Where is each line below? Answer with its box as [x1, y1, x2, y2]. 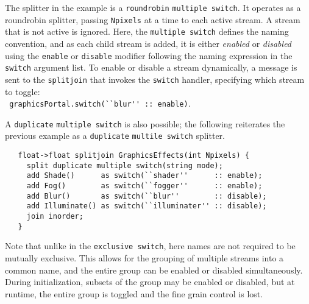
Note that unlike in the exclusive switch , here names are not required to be [5, 239, 296, 252]
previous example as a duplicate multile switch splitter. [5, 129, 225, 142]
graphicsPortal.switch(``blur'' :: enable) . [9, 97, 191, 110]
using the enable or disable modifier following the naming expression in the [5, 49, 293, 62]
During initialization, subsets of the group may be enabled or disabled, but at [5, 275, 295, 288]
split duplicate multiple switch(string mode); [26, 161, 223, 170]
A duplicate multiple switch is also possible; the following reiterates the [5, 117, 285, 130]
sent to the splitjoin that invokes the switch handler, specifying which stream [5, 72, 305, 85]
